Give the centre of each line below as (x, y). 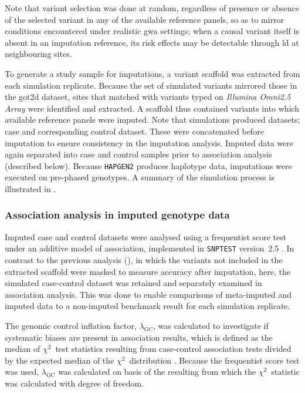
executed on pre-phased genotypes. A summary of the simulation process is (140, 177)
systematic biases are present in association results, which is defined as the (139, 337)
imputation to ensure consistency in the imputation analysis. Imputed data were (149, 142)
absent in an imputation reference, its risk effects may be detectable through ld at (152, 42)
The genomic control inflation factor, (71, 325)
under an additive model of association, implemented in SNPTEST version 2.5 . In (150, 248)
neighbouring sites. (38, 54)
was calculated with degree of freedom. (74, 383)
